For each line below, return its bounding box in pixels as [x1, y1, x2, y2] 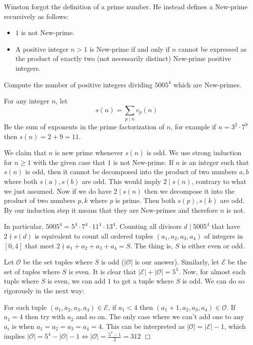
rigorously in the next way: [4, 285, 84, 295]
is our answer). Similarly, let [135, 257, 219, 267]
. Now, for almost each [178, 266, 246, 276]
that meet [25, 240, 55, 250]
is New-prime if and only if [89, 43, 170, 54]
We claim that [4, 147, 47, 158]
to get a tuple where [113, 276, 174, 286]
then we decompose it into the [144, 185, 234, 196]
